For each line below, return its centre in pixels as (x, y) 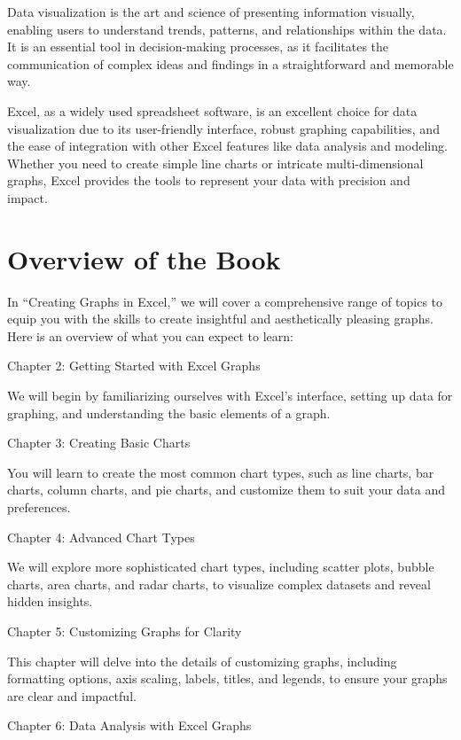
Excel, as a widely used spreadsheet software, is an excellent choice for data (212, 110)
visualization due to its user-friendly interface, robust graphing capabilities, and (223, 128)
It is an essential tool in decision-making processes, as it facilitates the (198, 47)
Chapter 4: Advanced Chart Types (101, 537)
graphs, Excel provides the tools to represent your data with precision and (209, 180)
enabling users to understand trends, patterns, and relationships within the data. (227, 29)
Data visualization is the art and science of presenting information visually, (211, 12)
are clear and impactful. (72, 695)
